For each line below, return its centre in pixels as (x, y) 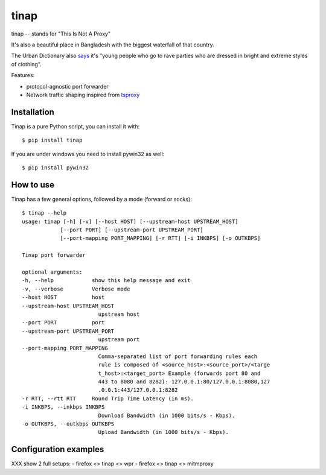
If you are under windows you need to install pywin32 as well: (88, 154)
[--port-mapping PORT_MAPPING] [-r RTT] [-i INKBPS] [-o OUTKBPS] (160, 238)
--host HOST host (63, 297)
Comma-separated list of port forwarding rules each (178, 356)
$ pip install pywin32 (56, 168)
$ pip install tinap (52, 140)
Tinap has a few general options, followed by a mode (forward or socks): (102, 199)
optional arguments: (52, 272)
